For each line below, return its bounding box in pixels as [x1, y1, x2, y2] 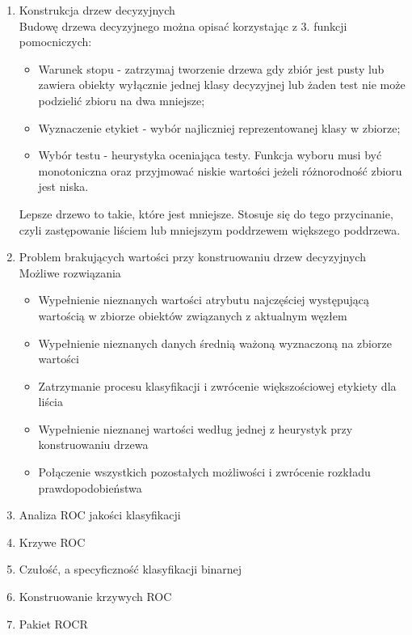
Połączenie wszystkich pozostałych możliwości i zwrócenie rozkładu [38, 464, 371, 480]
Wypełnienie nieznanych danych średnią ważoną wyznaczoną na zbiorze [38, 334, 392, 351]
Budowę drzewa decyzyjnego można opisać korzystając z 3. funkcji [19, 17, 347, 34]
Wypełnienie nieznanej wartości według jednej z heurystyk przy [38, 420, 353, 437]
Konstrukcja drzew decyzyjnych [19, 2, 175, 18]
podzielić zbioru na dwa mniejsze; [38, 91, 205, 108]
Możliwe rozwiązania [19, 264, 121, 281]
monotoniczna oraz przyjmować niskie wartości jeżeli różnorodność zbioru [38, 162, 402, 179]
